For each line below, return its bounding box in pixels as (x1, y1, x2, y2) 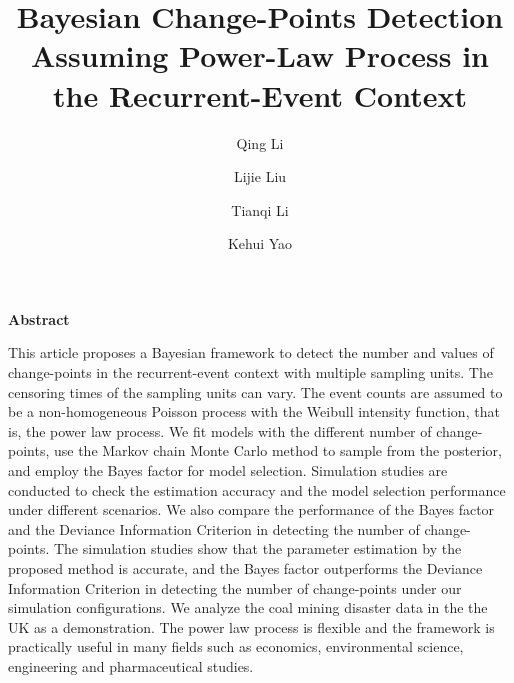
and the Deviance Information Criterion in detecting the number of (8, 518, 420, 539)
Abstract (8, 308, 70, 329)
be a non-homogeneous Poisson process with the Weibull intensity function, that (8, 401, 500, 422)
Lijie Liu (233, 166, 287, 187)
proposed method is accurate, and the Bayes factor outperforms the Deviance (8, 558, 483, 578)
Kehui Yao (227, 233, 293, 254)
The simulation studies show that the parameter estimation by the (53, 538, 462, 559)
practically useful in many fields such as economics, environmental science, (8, 636, 464, 657)
